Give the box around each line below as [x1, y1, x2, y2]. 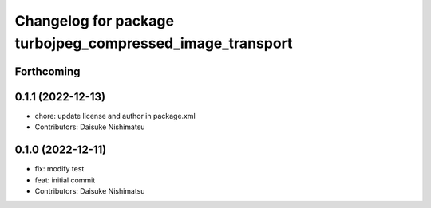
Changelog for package [14, 12, 175, 29]
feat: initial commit [34, 175, 96, 185]
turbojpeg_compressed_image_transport [14, 34, 293, 52]
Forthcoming [14, 65, 81, 78]
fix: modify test [34, 164, 85, 174]
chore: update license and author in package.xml [34, 111, 196, 120]
